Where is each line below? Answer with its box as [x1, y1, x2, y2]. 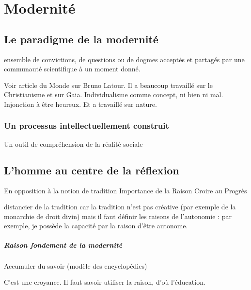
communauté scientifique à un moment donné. [4, 64, 141, 74]
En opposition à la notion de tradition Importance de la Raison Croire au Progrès [4, 185, 247, 195]
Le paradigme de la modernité [4, 31, 158, 46]
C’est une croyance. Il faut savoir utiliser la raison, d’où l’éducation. [4, 277, 205, 287]
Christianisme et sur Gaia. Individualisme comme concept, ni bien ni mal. [4, 89, 223, 100]
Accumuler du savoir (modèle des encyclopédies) [4, 260, 147, 271]
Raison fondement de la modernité [4, 239, 123, 250]
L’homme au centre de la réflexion [4, 162, 179, 177]
